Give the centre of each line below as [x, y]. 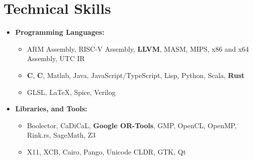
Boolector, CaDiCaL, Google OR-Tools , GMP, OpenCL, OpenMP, [132, 125]
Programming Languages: [60, 32]
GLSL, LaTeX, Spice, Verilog [71, 92]
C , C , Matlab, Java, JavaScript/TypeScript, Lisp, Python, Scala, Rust [136, 75]
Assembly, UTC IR [56, 58]
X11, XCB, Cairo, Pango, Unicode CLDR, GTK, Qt [106, 151]
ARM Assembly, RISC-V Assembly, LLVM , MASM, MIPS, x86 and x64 [138, 48]
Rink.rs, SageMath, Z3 [61, 135]
